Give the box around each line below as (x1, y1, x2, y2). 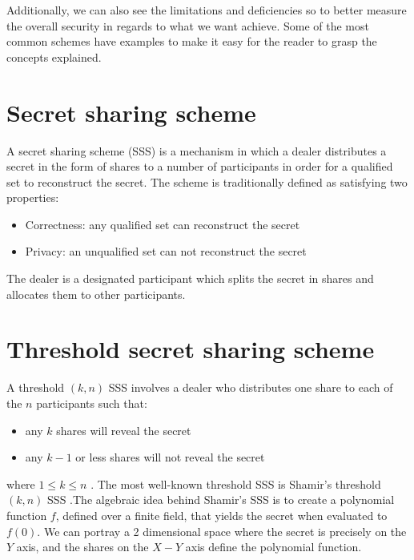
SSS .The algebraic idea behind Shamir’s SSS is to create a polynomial (47, 491, 395, 508)
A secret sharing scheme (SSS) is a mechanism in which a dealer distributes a (6, 142, 387, 159)
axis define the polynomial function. (185, 538, 362, 555)
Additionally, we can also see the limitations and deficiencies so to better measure (6, 2, 407, 18)
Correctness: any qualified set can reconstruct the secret (25, 216, 300, 232)
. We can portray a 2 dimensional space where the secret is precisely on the (37, 522, 407, 539)
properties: (6, 189, 59, 206)
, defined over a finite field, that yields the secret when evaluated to (55, 506, 388, 523)
